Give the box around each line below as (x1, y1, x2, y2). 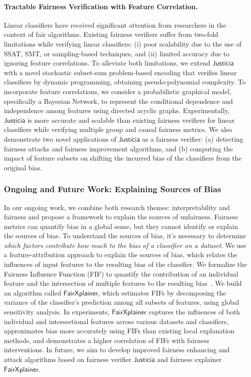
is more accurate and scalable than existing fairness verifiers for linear (27, 115, 235, 125)
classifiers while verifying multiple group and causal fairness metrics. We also (4, 124, 232, 134)
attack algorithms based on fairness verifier (4, 354, 131, 364)
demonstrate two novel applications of (4, 133, 116, 144)
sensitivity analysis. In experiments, (4, 307, 110, 317)
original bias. (4, 162, 42, 172)
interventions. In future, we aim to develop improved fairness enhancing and (4, 344, 230, 355)
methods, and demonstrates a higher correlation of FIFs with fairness (4, 335, 209, 345)
